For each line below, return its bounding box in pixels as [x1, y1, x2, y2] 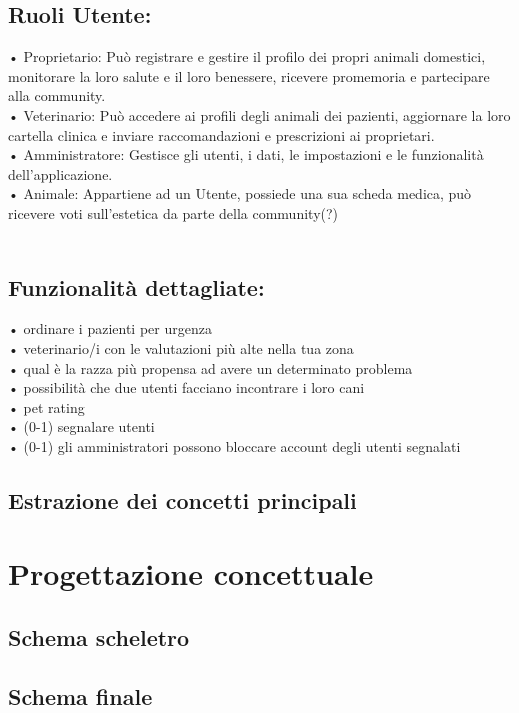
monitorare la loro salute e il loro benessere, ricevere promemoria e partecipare [8, 65, 490, 86]
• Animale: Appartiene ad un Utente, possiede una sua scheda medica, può [8, 183, 472, 204]
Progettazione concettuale [8, 553, 374, 594]
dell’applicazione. [8, 163, 113, 184]
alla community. [8, 85, 106, 106]
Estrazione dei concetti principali [8, 484, 357, 515]
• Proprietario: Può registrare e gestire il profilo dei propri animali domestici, [8, 46, 486, 67]
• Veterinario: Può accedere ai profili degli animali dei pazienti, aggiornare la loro [8, 104, 511, 125]
